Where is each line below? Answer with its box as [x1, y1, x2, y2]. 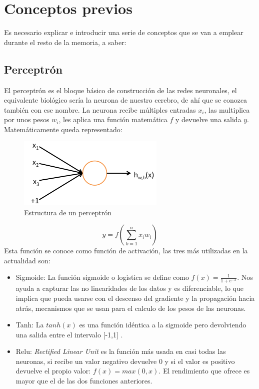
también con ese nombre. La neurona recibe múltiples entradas [4, 104, 196, 115]
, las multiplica [204, 104, 250, 115]
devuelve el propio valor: [15, 365, 91, 376]
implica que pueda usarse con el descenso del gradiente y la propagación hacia [15, 292, 255, 303]
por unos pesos [4, 114, 49, 125]
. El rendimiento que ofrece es [158, 365, 250, 376]
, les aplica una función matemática [58, 114, 167, 125]
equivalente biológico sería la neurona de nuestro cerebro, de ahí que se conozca [4, 95, 247, 105]
